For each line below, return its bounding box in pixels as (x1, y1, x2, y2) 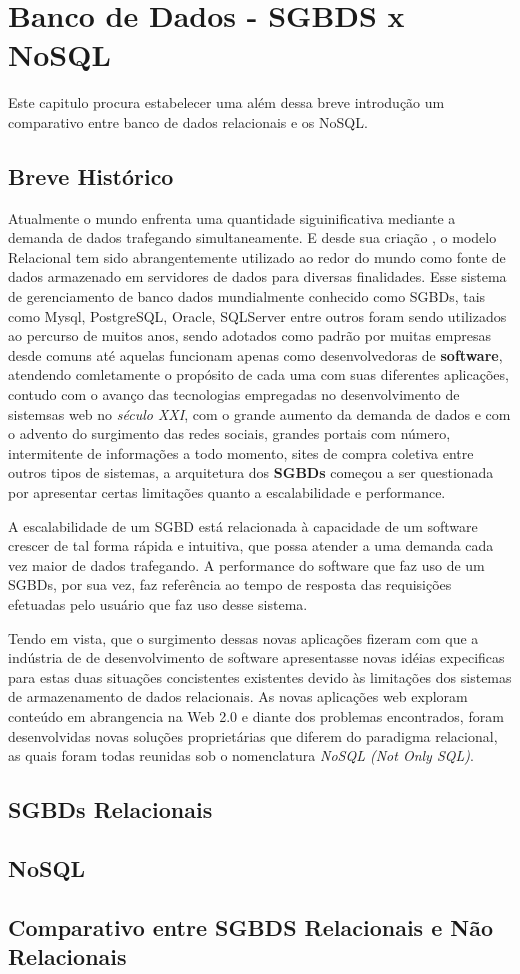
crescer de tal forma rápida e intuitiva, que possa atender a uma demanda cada (8, 535, 494, 556)
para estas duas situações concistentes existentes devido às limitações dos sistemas (8, 666, 512, 687)
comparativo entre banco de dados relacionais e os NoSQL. (8, 111, 368, 132)
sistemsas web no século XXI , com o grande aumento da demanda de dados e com (8, 403, 511, 424)
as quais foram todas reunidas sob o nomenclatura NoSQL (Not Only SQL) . (8, 745, 474, 766)
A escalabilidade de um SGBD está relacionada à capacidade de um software (8, 515, 478, 536)
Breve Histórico (8, 160, 174, 191)
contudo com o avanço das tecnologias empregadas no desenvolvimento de (8, 384, 460, 405)
